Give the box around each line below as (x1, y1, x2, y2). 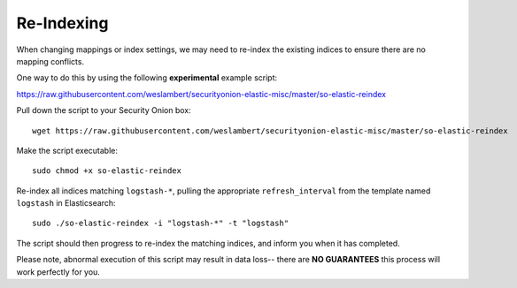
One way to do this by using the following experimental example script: (16, 72, 278, 83)
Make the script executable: (16, 145, 119, 155)
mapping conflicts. (16, 56, 84, 66)
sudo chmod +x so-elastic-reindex (32, 166, 181, 176)
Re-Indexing (16, 13, 109, 33)
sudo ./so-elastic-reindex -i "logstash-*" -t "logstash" (32, 218, 289, 229)
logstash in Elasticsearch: (16, 198, 116, 208)
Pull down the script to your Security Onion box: (16, 105, 191, 116)
